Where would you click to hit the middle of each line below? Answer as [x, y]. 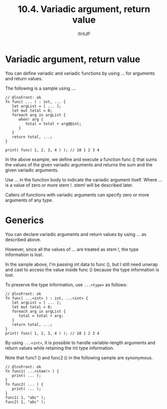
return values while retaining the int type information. [60, 348]
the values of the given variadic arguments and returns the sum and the [79, 164]
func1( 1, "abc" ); [25, 397]
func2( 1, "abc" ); [25, 402]
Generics [24, 220]
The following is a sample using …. [41, 88]
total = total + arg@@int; [53, 124]
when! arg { [31, 119]
